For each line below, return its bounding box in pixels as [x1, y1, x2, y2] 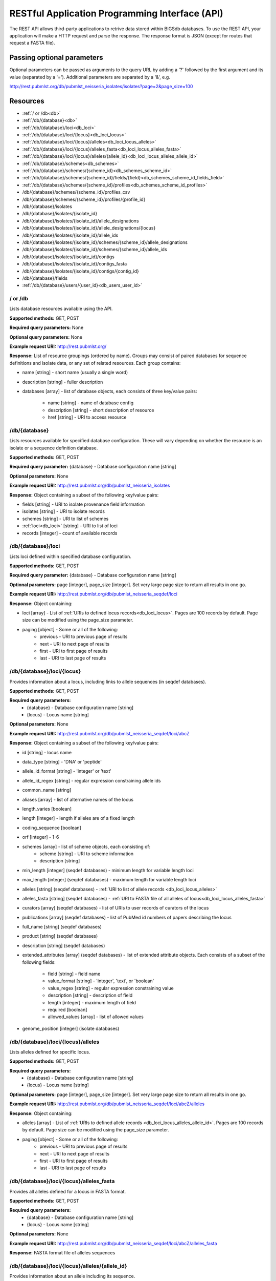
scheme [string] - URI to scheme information [39, 851, 134, 857]
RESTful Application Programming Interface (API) [9, 8, 223, 19]
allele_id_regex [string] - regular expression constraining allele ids [22, 777, 161, 783]
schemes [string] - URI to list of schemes [22, 515, 109, 522]
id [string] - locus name [22, 749, 72, 755]
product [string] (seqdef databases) [22, 933, 98, 939]
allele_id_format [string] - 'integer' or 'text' [22, 768, 112, 774]
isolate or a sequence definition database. [9, 445, 98, 451]
